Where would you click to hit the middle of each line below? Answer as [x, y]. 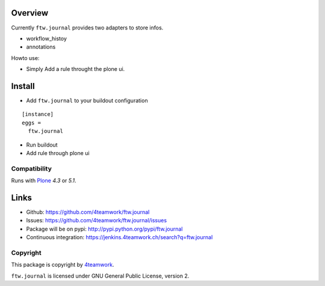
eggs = [32, 123]
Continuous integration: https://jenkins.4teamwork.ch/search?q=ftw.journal [119, 237]
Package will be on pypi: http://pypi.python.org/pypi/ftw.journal [104, 229]
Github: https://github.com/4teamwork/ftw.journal [88, 212]
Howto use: [25, 58]
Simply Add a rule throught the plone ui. [76, 69]
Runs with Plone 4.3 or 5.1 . [44, 181]
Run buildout [42, 145]
